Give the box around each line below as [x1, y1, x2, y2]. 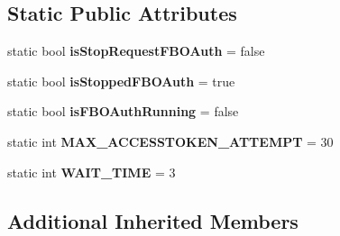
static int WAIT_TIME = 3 [7, 162, 176, 181]
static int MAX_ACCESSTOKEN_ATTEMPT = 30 [7, 132, 334, 150]
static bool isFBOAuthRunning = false [7, 102, 239, 121]
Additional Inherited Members [7, 206, 299, 234]
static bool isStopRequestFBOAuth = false [7, 41, 265, 60]
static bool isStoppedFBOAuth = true [7, 71, 235, 90]
